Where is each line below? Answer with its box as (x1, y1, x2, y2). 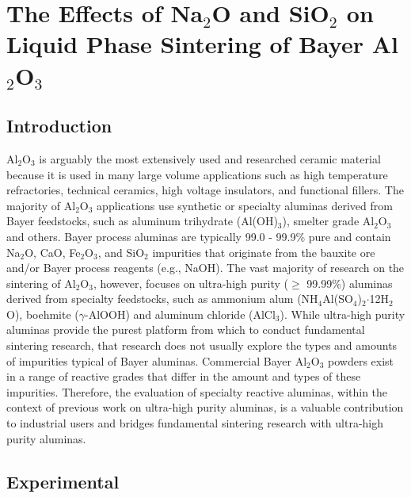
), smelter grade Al (282, 213, 375, 229)
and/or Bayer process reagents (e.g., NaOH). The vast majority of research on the (6, 259, 405, 276)
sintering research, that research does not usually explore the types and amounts (6, 337, 398, 354)
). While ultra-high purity (280, 305, 405, 322)
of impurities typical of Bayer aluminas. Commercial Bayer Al (6, 352, 307, 369)
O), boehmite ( (6, 305, 79, 322)
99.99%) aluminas (306, 274, 393, 291)
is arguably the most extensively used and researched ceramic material (39, 150, 381, 167)
